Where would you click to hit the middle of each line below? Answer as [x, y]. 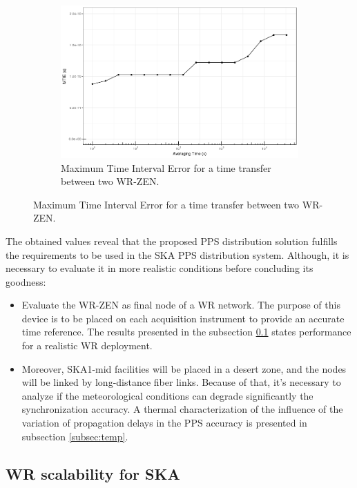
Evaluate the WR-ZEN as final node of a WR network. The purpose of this [181, 305]
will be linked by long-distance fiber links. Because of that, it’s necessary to [181, 382]
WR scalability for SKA [93, 473]
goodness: [26, 281]
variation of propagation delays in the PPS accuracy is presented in [164, 423]
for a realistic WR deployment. [87, 345]
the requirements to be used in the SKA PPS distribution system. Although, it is [177, 254]
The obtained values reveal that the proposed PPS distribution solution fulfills [172, 241]
